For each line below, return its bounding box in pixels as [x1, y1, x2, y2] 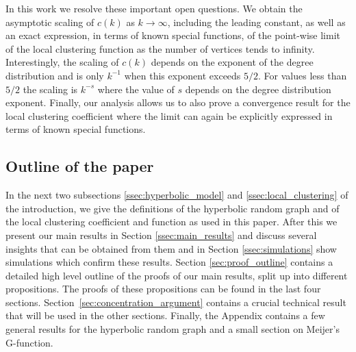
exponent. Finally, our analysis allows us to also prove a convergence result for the [5, 95, 351, 110]
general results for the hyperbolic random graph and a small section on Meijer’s [5, 322, 340, 336]
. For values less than [258, 68, 347, 82]
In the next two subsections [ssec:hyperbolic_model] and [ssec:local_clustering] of [5, 188, 348, 202]
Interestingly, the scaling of [5, 55, 119, 69]
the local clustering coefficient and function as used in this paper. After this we [5, 214, 338, 229]
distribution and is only [5, 68, 104, 82]
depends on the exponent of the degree [151, 55, 314, 69]
